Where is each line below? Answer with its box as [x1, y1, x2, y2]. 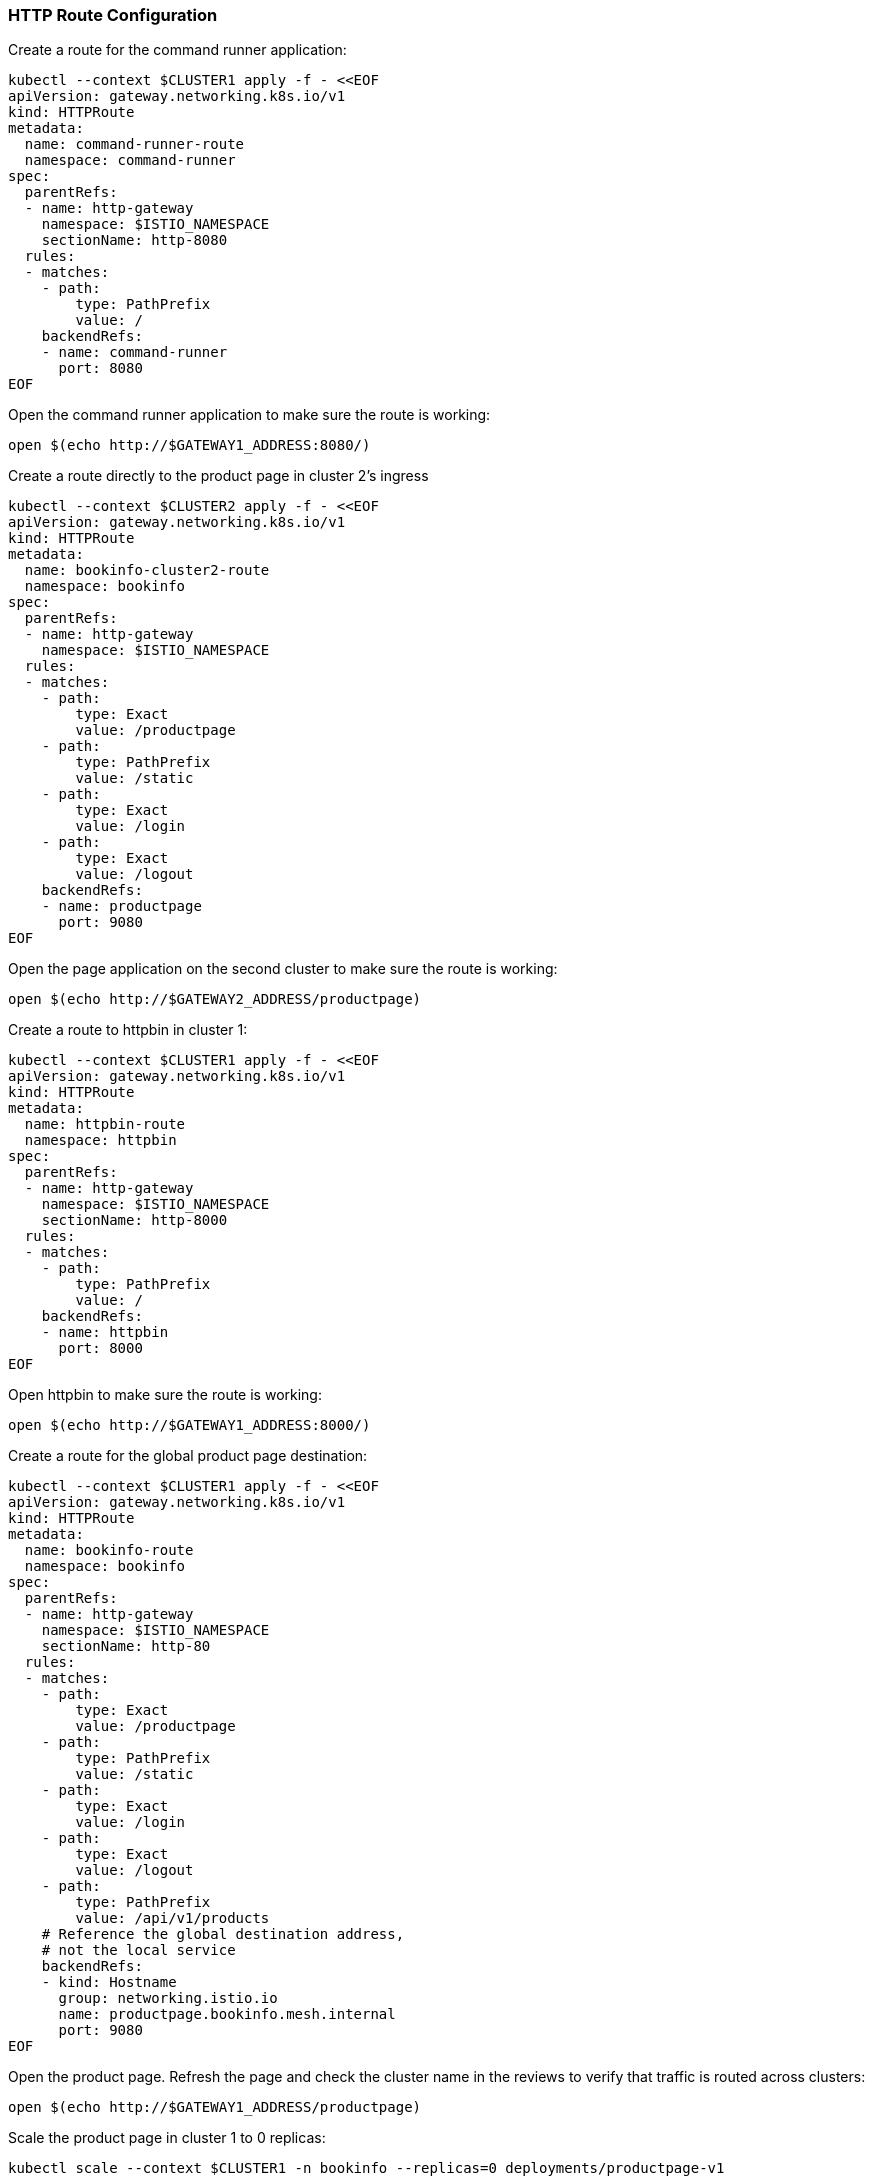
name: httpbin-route [24, 1116, 186, 1133]
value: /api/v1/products [75, 1910, 270, 1927]
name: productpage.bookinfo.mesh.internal [58, 2006, 396, 2023]
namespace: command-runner [24, 152, 236, 169]
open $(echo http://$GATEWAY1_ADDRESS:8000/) [8, 1417, 371, 1434]
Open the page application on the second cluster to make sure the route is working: [8, 960, 558, 978]
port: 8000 [58, 1340, 143, 1357]
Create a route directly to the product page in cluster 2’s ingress [8, 467, 429, 485]
